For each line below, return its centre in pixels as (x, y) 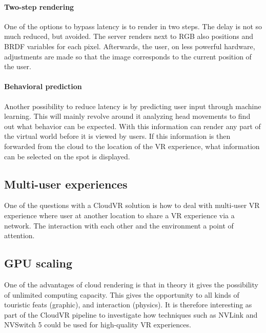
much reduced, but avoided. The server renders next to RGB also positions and (129, 36)
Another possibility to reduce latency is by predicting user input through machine (133, 106)
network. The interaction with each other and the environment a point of (119, 225)
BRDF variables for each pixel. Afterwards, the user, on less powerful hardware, (130, 46)
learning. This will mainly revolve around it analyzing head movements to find (127, 116)
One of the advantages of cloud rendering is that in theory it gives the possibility (131, 284)
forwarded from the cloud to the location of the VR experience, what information (132, 146)
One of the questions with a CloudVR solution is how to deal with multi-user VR (132, 205)
